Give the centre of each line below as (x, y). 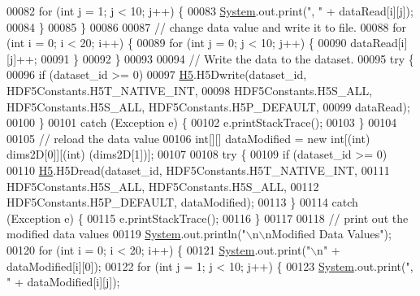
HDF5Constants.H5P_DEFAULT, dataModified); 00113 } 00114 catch (182, 202)
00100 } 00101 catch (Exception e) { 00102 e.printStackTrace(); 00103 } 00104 (202, 122)
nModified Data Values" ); (328, 234)
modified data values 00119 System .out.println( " (126, 234)
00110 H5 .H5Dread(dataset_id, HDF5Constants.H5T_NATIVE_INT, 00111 (198, 170)
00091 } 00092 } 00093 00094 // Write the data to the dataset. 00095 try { (227, 58)
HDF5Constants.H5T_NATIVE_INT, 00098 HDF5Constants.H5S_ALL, (190, 90)
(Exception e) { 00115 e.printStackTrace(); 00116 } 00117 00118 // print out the (208, 218)
